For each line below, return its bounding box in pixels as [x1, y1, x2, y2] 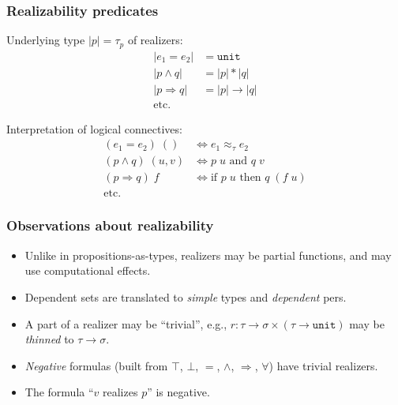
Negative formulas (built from [24, 357, 168, 373]
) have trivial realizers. [268, 357, 378, 373]
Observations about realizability [6, 216, 214, 235]
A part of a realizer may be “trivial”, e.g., [24, 315, 227, 332]
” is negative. [147, 384, 210, 400]
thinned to [24, 331, 74, 347]
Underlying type [6, 32, 85, 48]
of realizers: [127, 32, 183, 48]
